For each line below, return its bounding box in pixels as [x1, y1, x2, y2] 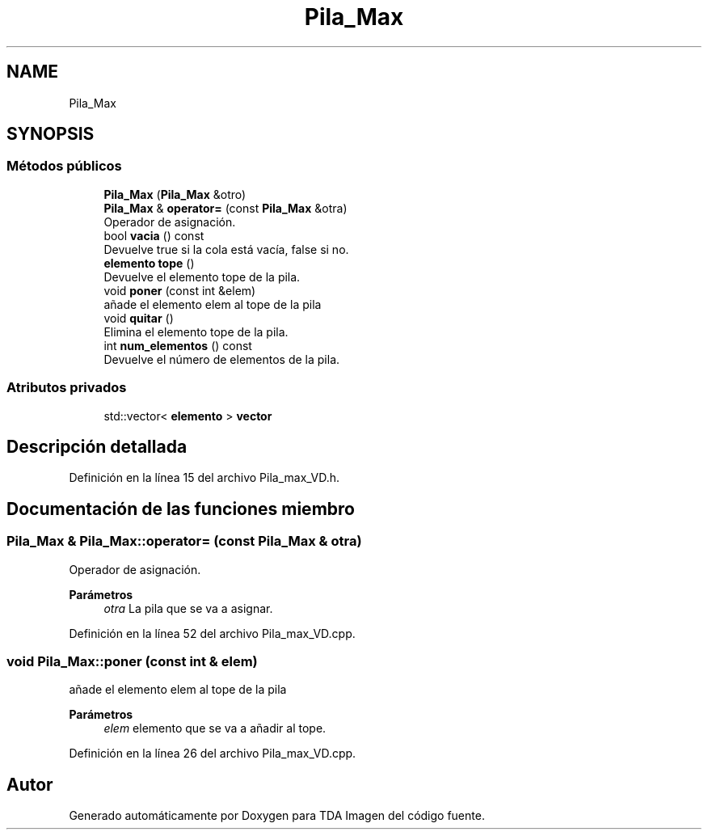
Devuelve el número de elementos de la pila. [103, 352, 340, 366]
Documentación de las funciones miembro [6, 498, 355, 519]
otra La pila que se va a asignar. [103, 601, 273, 615]
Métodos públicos [6, 158, 122, 175]
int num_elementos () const [103, 338, 252, 353]
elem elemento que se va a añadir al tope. [103, 721, 327, 736]
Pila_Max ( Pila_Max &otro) [103, 187, 247, 201]
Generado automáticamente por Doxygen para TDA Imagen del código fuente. [69, 809, 485, 823]
